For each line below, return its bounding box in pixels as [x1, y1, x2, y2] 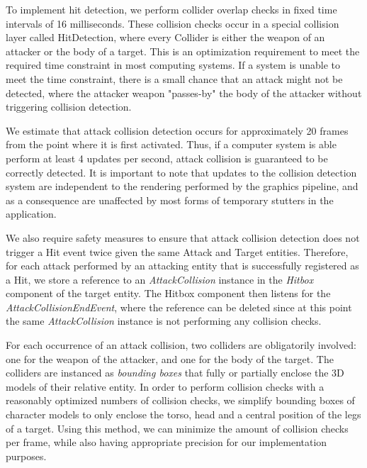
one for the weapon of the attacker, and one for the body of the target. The [6, 351, 334, 366]
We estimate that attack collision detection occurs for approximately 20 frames [6, 123, 349, 138]
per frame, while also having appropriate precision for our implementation [6, 435, 327, 450]
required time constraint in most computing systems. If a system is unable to [6, 57, 341, 72]
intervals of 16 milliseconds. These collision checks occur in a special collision [6, 16, 339, 30]
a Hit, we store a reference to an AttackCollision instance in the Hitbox [6, 272, 314, 286]
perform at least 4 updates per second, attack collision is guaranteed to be [6, 150, 328, 165]
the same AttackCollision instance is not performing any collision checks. [6, 313, 322, 328]
